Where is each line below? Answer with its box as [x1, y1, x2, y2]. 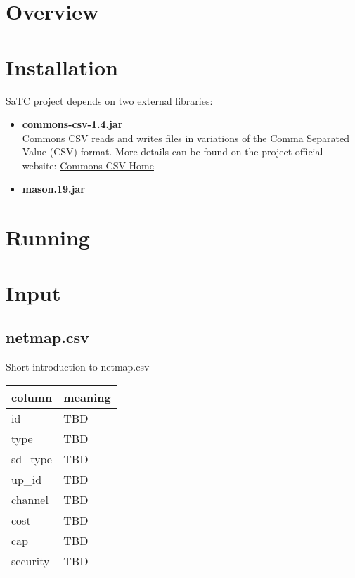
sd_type [11, 450, 52, 467]
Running [6, 223, 90, 252]
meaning [63, 388, 111, 405]
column [11, 388, 53, 405]
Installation [6, 52, 118, 81]
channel [11, 491, 49, 508]
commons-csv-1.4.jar [22, 117, 123, 131]
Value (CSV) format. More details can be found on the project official [22, 144, 323, 159]
